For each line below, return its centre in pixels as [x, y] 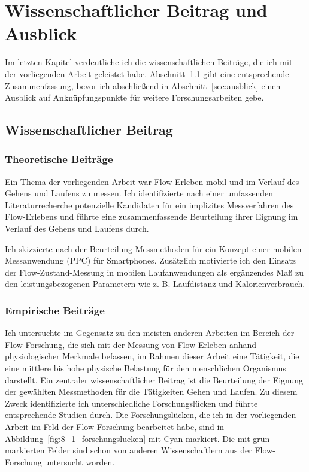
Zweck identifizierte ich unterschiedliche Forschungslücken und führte [131, 403]
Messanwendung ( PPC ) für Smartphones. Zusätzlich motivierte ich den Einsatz [151, 260]
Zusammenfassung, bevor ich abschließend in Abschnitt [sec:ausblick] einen [143, 85]
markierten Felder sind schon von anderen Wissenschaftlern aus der [128, 450]
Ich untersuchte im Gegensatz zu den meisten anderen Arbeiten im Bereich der [150, 333]
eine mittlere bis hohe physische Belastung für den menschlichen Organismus [146, 368]
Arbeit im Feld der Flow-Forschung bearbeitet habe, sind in [115, 426]
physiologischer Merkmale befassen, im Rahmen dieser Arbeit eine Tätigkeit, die [152, 356]
